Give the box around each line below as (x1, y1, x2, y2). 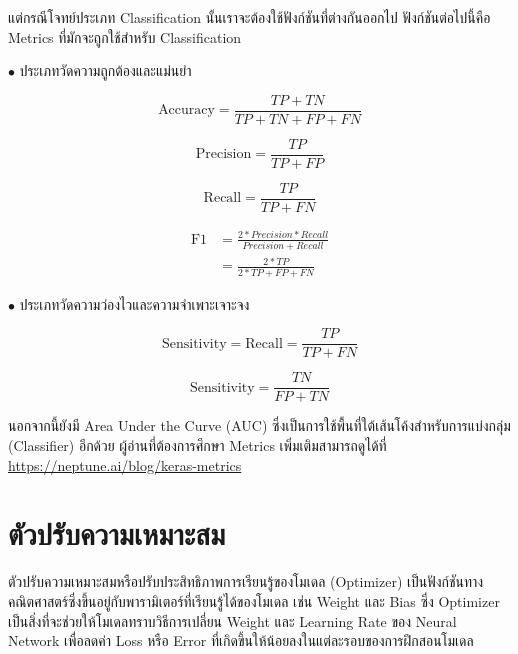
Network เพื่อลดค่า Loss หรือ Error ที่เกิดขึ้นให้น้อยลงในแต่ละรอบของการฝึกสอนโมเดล (8, 630, 474, 651)
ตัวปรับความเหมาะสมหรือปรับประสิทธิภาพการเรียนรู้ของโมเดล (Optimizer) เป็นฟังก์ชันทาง (8, 571, 484, 592)
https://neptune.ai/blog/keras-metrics (8, 454, 242, 475)
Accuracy (158, 103, 215, 118)
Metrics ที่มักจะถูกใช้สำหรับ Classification (8, 26, 242, 47)
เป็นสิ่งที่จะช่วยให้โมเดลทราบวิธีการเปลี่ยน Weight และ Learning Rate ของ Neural (8, 610, 457, 631)
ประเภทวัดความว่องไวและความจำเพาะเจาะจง (19, 293, 250, 314)
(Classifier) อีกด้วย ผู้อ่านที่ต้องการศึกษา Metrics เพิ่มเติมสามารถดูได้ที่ (8, 435, 387, 455)
